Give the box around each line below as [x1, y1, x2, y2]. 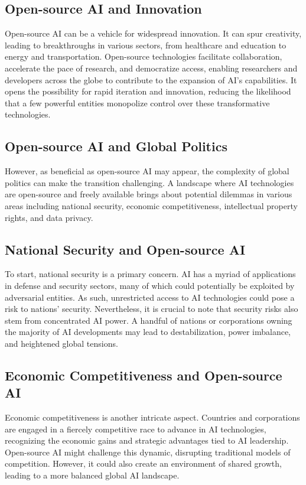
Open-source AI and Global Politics [5, 137, 227, 155]
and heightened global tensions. [5, 337, 118, 349]
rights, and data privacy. [5, 211, 93, 223]
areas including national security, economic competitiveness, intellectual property [5, 199, 298, 211]
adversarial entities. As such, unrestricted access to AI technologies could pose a [5, 291, 295, 303]
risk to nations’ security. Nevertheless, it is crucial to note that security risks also [5, 302, 298, 315]
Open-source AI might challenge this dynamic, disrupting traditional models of [5, 445, 291, 458]
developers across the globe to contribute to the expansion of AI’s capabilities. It [5, 73, 297, 86]
